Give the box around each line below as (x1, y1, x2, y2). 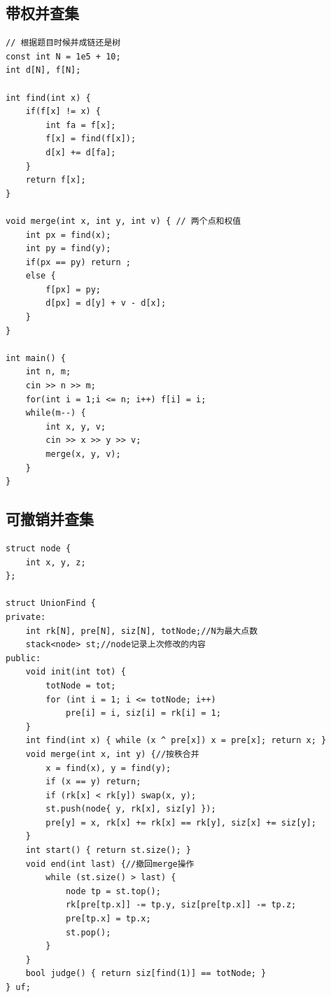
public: (6, 653, 41, 663)
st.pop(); (65, 927, 111, 938)
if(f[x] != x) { (25, 106, 101, 117)
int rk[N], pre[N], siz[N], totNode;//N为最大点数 (25, 625, 258, 636)
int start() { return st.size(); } (25, 845, 191, 856)
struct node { (6, 544, 71, 553)
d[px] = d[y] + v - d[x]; (45, 298, 167, 309)
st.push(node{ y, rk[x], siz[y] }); (45, 804, 216, 814)
